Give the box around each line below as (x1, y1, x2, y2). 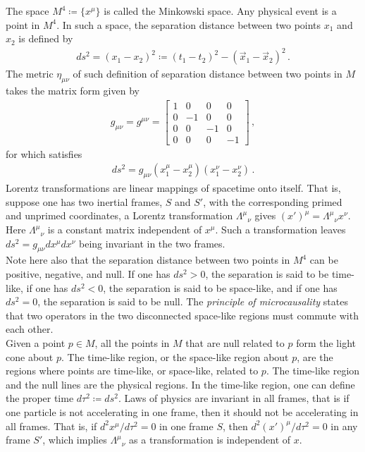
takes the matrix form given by (6, 83, 140, 98)
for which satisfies (6, 146, 82, 161)
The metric (6, 66, 54, 81)
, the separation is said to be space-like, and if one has (103, 280, 338, 295)
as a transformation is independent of (129, 432, 291, 447)
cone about (6, 349, 54, 364)
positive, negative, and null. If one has (6, 267, 171, 281)
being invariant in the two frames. (79, 236, 225, 250)
